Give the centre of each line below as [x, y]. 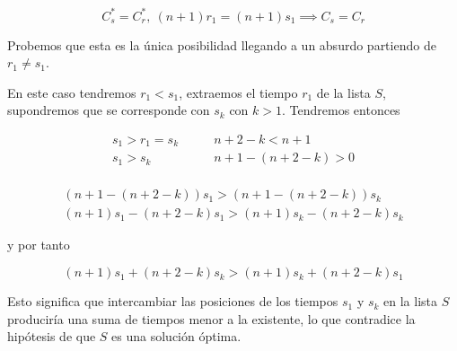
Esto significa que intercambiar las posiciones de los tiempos [173, 301]
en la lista [411, 301]
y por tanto [39, 245]
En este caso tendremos [72, 92]
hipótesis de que [52, 336]
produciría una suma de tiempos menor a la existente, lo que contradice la [211, 318]
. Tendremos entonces [341, 110]
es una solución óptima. [176, 336]
